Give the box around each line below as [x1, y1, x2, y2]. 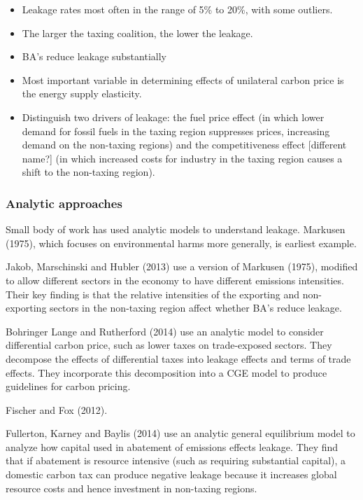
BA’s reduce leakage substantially [22, 49, 166, 64]
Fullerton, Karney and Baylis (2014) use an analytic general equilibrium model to [6, 426, 355, 440]
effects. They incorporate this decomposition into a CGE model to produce [6, 365, 327, 380]
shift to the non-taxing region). [22, 165, 155, 179]
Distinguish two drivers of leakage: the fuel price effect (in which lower [22, 109, 325, 124]
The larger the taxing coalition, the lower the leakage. [22, 25, 253, 40]
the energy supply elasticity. [22, 86, 142, 101]
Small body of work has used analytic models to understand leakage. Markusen [6, 222, 346, 237]
